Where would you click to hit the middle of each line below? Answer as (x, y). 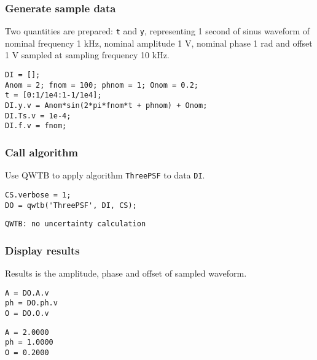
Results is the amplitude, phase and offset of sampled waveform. (126, 273)
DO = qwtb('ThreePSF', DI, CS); (71, 205)
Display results (42, 250)
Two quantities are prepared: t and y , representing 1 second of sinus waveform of (158, 31)
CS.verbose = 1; (38, 195)
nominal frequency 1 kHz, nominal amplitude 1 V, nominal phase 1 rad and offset (159, 43)
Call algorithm (42, 152)
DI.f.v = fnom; (36, 126)
